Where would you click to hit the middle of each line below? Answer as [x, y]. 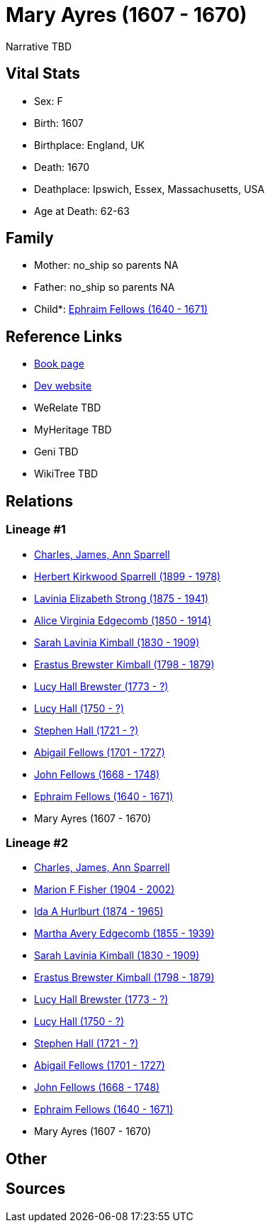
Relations [40, 501]
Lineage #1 [36, 530]
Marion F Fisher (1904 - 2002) [105, 890]
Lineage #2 [37, 842]
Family [30, 238]
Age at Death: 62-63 [82, 211]
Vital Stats [43, 74]
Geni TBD [56, 452]
